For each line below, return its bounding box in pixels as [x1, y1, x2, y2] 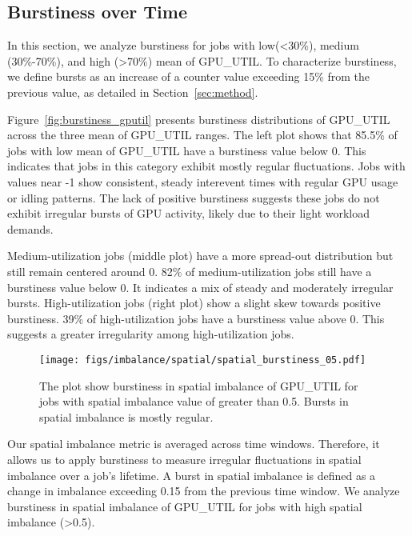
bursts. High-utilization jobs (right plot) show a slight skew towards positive [7, 294, 381, 311]
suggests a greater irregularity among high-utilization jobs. [7, 326, 294, 342]
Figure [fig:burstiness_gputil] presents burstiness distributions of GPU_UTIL [7, 110, 390, 127]
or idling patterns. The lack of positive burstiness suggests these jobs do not [7, 189, 380, 206]
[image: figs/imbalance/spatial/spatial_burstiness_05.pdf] [39, 354, 366, 366]
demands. [7, 220, 54, 237]
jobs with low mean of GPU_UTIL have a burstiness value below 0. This [7, 142, 366, 158]
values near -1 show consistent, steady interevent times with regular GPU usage [7, 173, 398, 190]
